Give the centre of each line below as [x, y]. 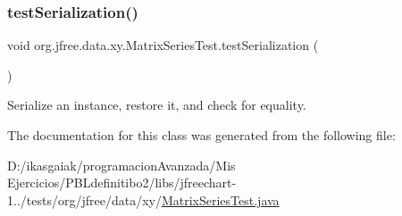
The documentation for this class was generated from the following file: [201, 135]
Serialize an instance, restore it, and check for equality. [157, 105]
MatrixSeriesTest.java [220, 199]
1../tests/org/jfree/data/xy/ [84, 199]
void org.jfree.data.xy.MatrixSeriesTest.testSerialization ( [163, 45]
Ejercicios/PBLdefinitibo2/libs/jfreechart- [122, 183]
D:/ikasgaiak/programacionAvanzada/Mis [121, 165]
